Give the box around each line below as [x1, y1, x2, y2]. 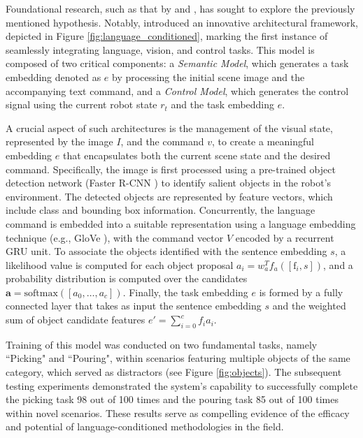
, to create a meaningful [212, 134, 314, 149]
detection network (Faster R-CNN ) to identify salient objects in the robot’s [6, 175, 332, 190]
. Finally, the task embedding [122, 284, 248, 299]
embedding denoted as [6, 69, 101, 84]
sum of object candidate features [6, 312, 145, 327]
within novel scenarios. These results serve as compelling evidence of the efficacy [6, 405, 350, 420]
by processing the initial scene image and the [112, 69, 305, 84]
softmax [24, 288, 58, 298]
